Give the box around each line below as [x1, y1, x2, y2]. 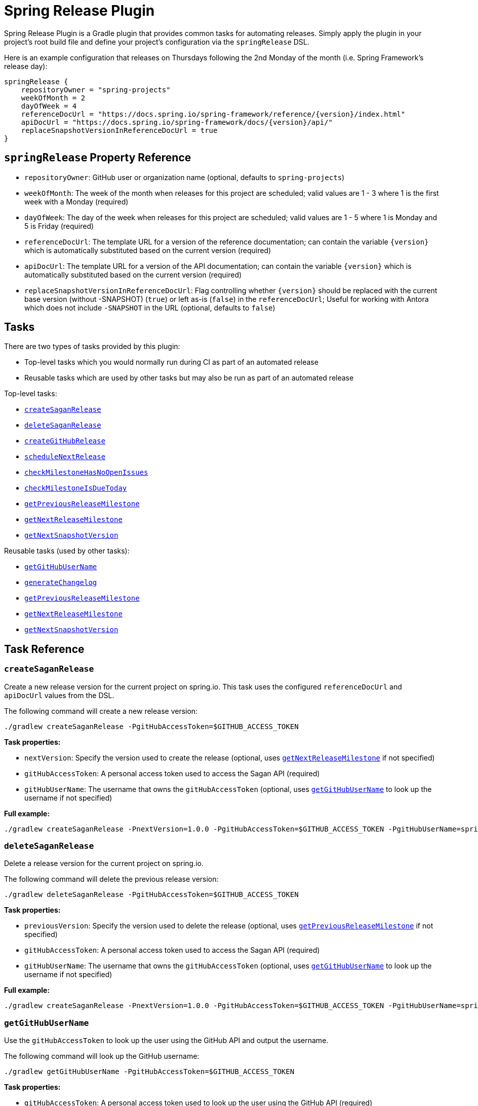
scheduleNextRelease [24, 453, 106, 461]
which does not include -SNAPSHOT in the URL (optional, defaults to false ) [24, 303, 275, 312]
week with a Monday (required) [24, 197, 129, 206]
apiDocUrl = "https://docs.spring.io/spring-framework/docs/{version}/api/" [21, 118, 333, 126]
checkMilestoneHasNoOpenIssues [24, 468, 148, 477]
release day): [4, 61, 48, 71]
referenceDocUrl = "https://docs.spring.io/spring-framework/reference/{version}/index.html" [21, 110, 406, 118]
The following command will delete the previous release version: [4, 875, 219, 884]
